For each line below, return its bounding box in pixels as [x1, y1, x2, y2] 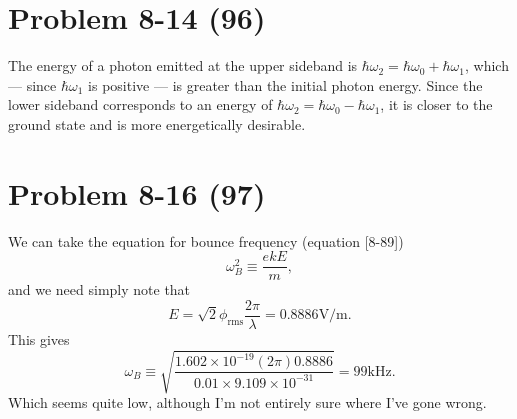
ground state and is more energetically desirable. [8, 113, 306, 134]
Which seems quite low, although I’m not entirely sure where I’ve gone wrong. [8, 392, 487, 413]
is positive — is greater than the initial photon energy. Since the [88, 74, 483, 95]
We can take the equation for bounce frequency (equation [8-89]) [8, 230, 404, 251]
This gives [8, 328, 70, 349]
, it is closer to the [380, 94, 493, 115]
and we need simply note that [8, 279, 191, 300]
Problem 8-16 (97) [8, 172, 266, 213]
